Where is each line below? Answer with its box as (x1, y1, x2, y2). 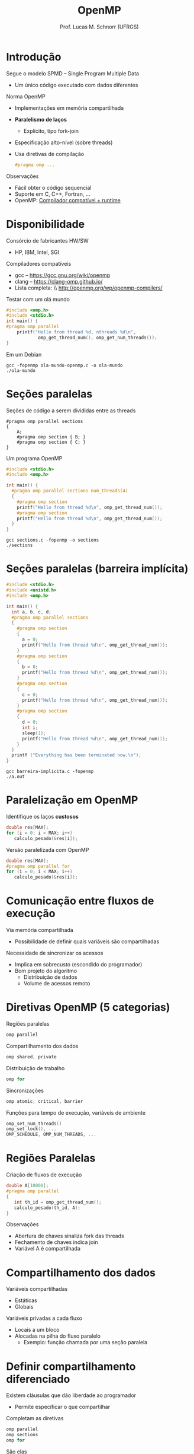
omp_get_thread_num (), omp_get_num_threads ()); (37, 335, 158, 341)
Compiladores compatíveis (6, 260, 72, 267)
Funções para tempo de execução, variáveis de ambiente (6, 1109, 146, 1116)
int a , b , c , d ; (11, 609, 51, 615)
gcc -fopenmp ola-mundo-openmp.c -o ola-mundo (6, 362, 123, 368)
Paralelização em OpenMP (6, 793, 138, 807)
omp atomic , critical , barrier (6, 1098, 83, 1104)
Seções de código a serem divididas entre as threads (6, 407, 136, 414)
